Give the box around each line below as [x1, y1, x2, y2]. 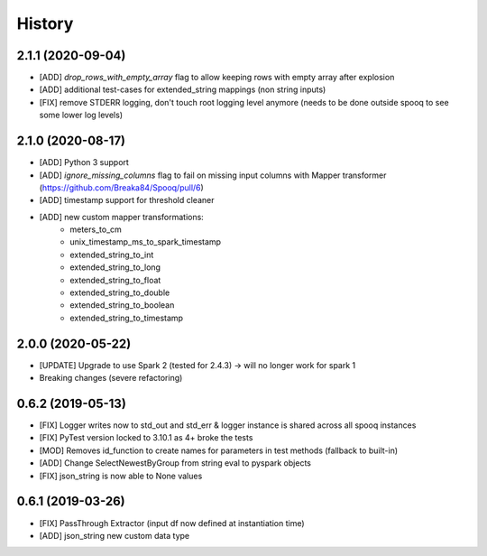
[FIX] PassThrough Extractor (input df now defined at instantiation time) [39, 517, 306, 528]
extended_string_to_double [69, 287, 170, 298]
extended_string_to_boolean [69, 300, 175, 310]
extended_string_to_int [69, 249, 154, 260]
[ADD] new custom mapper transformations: [39, 211, 205, 222]
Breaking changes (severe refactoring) [39, 373, 183, 384]
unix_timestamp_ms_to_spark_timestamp [69, 236, 221, 247]
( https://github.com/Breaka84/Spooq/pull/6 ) [39, 181, 205, 193]
